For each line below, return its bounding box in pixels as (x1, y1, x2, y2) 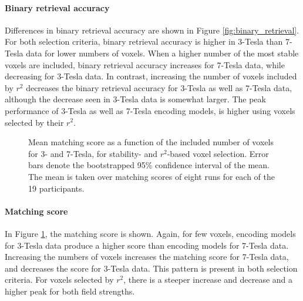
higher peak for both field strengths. (5, 285, 135, 297)
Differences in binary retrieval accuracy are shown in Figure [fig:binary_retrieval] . (5, 24, 299, 36)
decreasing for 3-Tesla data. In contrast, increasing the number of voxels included (5, 70, 297, 82)
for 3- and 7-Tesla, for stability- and (28, 147, 157, 159)
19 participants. (28, 182, 85, 194)
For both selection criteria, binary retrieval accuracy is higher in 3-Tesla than (5, 35, 283, 48)
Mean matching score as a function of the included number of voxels (28, 136, 274, 148)
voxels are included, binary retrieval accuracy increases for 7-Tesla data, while (5, 58, 285, 71)
